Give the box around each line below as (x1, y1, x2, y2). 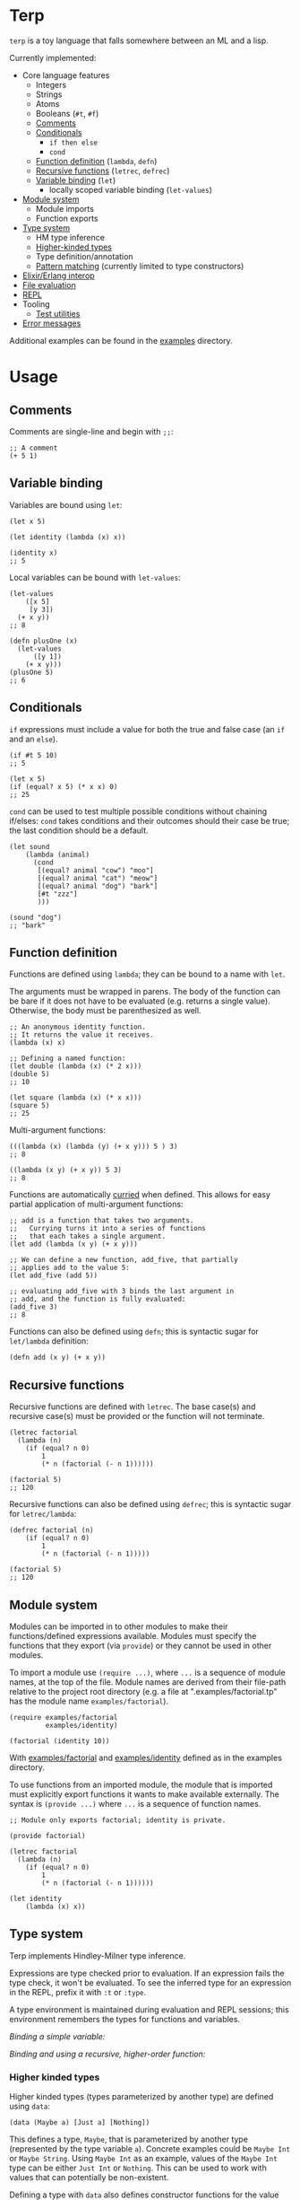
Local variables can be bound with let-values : (9, 572, 181, 583)
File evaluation (21, 279, 76, 290)
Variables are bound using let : (9, 499, 123, 510)
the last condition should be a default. (9, 825, 150, 836)
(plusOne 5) (9, 668, 54, 677)
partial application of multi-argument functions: (9, 1199, 184, 1210)
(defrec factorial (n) (9, 1526, 94, 1535)
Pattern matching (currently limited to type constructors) (35, 260, 244, 271)
